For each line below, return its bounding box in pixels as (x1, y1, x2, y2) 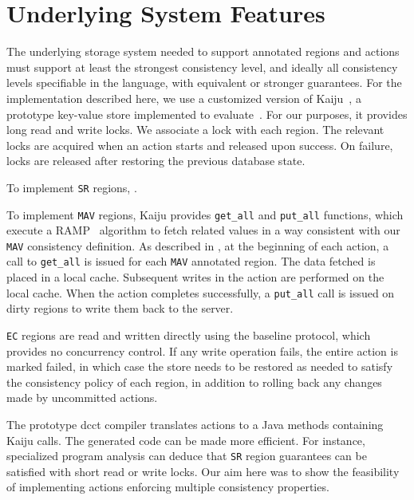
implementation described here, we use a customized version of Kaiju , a (6, 89, 361, 106)
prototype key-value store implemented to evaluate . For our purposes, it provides (6, 105, 408, 122)
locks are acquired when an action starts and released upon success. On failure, (6, 136, 393, 153)
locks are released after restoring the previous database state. (6, 152, 306, 169)
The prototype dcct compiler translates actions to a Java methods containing (6, 415, 384, 432)
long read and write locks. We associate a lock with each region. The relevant (6, 121, 384, 138)
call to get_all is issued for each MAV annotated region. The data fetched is (6, 253, 376, 270)
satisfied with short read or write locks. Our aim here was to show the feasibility (6, 463, 400, 479)
